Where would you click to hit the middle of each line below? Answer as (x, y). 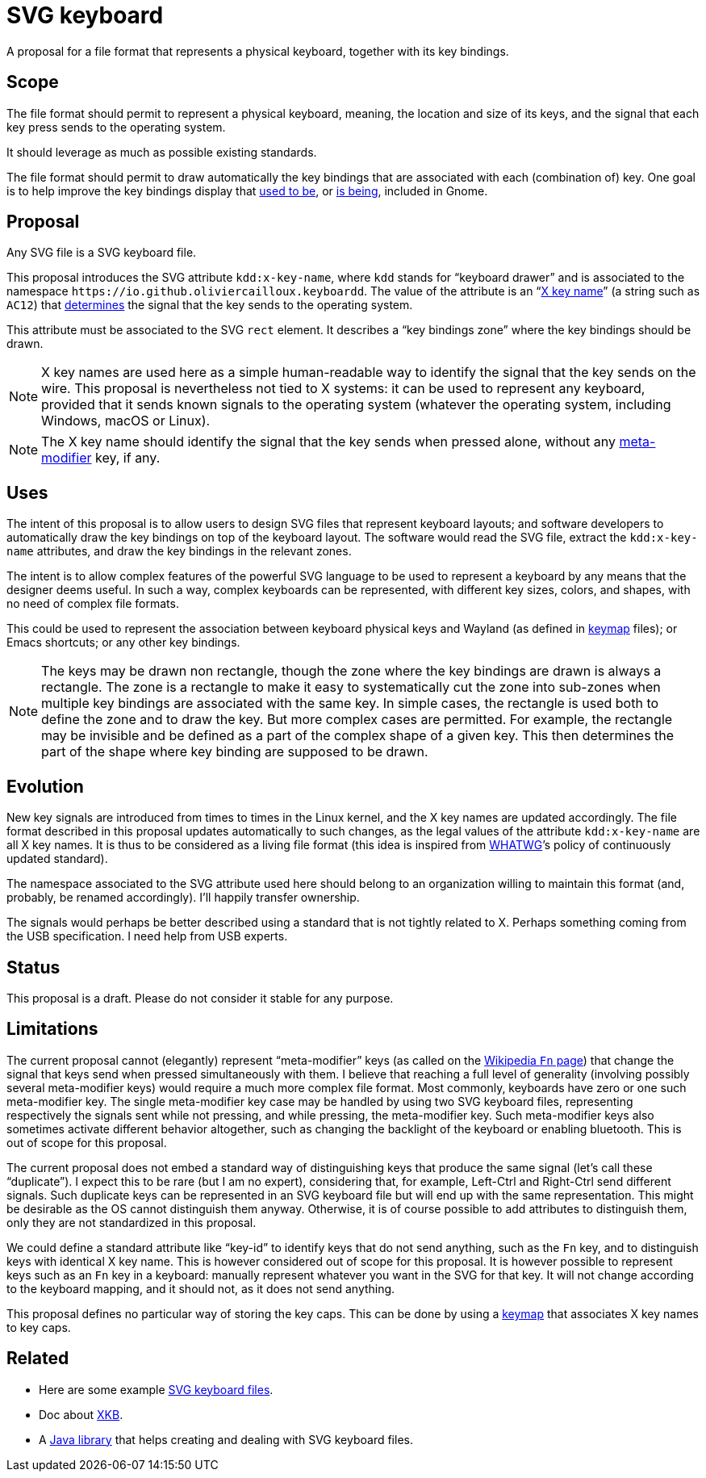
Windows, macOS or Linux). (126, 421)
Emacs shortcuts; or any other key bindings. (123, 643)
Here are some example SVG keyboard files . (156, 1389)
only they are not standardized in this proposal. (132, 1222)
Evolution (45, 786)
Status (33, 967)
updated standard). (57, 859)
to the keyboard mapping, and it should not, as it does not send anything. (201, 1288)
